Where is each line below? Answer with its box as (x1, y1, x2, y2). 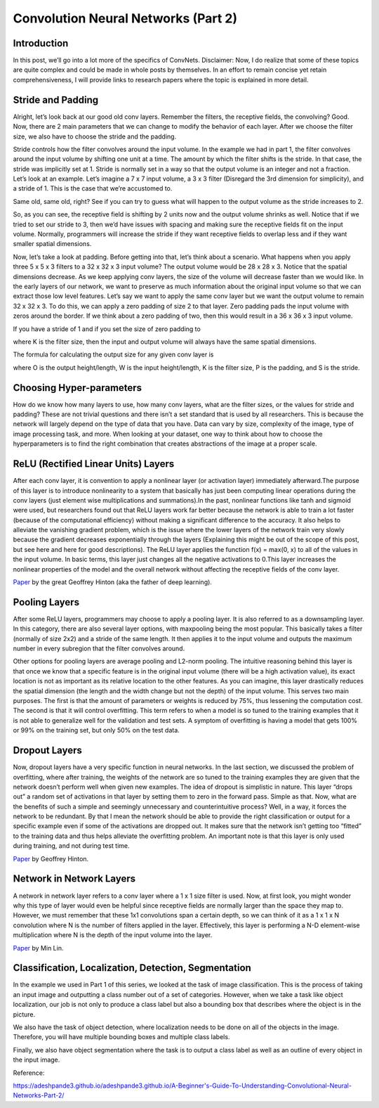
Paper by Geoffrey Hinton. (13, 854, 89, 863)
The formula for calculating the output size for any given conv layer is (13, 350, 214, 359)
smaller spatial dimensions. (13, 240, 92, 248)
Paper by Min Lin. (13, 943, 64, 952)
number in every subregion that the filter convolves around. (13, 644, 185, 653)
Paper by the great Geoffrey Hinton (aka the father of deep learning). (13, 578, 212, 586)
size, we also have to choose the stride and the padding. (13, 132, 177, 141)
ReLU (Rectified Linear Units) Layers (13, 458, 175, 470)
